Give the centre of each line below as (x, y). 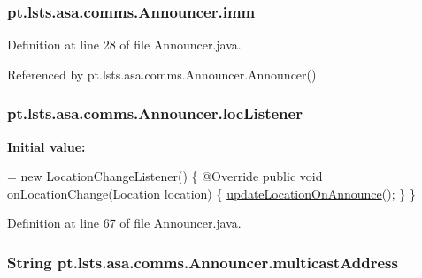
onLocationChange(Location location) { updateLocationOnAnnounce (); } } (211, 193)
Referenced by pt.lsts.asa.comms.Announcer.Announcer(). (164, 74)
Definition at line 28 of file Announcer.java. (124, 45)
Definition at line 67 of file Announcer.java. (124, 223)
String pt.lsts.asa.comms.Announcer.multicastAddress (203, 262)
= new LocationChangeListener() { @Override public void (165, 176)
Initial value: (46, 146)
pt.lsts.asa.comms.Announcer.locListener (155, 113)
